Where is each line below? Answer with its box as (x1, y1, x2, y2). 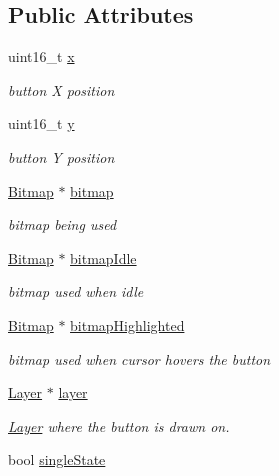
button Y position (8, 146, 115, 167)
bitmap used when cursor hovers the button (8, 348, 271, 369)
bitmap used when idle (8, 281, 144, 302)
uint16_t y (8, 113, 75, 134)
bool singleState (8, 449, 106, 470)
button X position (8, 79, 115, 100)
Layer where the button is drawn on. (8, 415, 230, 436)
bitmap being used (8, 214, 117, 235)
